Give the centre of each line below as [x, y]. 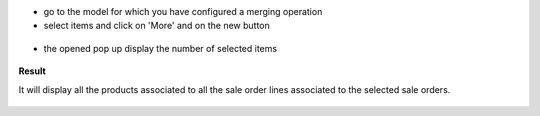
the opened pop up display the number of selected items [160, 48]
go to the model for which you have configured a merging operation [183, 11]
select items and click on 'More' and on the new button [156, 26]
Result [32, 71]
